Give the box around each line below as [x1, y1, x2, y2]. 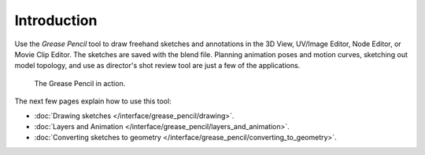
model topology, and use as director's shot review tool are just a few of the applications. [14, 61, 301, 70]
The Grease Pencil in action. [34, 78, 126, 88]
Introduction [14, 12, 98, 29]
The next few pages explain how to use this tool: [14, 96, 172, 106]
